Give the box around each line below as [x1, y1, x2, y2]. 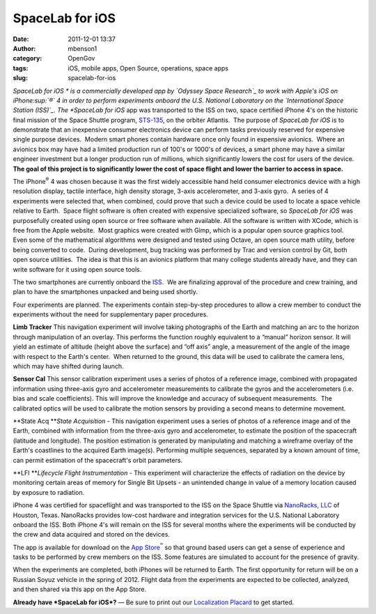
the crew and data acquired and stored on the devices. [13, 530, 171, 539]
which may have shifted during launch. [13, 362, 125, 371]
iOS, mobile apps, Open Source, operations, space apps [68, 63, 229, 72]
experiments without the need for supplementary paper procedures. [13, 310, 208, 318]
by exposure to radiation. [13, 488, 85, 496]
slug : [13, 74, 28, 82]
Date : [13, 35, 29, 43]
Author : [13, 44, 36, 52]
